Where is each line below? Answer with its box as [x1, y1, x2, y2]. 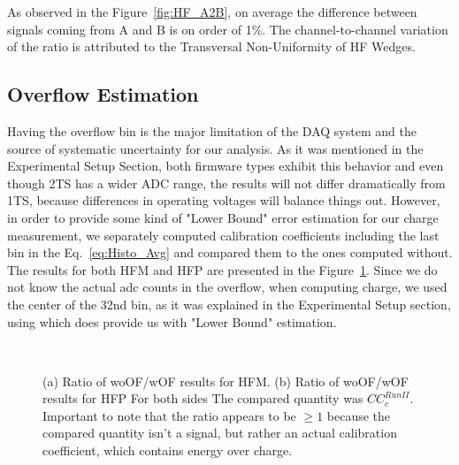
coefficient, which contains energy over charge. [42, 441, 293, 460]
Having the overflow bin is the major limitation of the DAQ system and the [7, 121, 417, 140]
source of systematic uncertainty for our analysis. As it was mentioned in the [7, 139, 424, 157]
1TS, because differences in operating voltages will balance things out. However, [7, 191, 440, 210]
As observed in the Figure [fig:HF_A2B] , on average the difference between [7, 3, 417, 20]
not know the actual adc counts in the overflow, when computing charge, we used [7, 278, 448, 296]
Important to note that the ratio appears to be [42, 406, 296, 424]
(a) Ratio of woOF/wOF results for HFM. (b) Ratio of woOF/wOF [42, 371, 409, 390]
